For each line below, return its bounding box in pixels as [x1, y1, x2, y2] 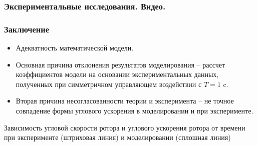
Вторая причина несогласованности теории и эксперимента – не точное [16, 95, 234, 106]
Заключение [4, 22, 49, 35]
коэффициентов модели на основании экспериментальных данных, [16, 69, 219, 79]
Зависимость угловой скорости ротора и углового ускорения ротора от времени [4, 122, 245, 132]
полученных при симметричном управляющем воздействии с [16, 78, 202, 89]
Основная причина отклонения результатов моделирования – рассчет [16, 59, 225, 69]
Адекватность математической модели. [16, 42, 134, 53]
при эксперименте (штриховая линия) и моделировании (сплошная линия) [4, 132, 231, 142]
